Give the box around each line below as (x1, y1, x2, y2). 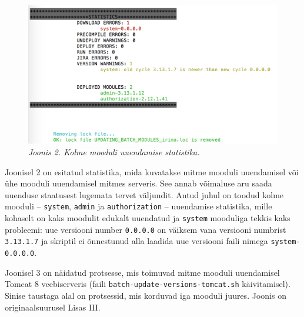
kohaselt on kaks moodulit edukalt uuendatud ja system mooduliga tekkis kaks (5, 212, 290, 224)
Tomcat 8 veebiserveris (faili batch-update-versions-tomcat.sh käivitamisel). (5, 278, 290, 290)
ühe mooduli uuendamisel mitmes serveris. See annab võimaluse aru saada (5, 177, 272, 189)
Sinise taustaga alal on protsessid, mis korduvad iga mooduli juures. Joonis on (5, 289, 286, 301)
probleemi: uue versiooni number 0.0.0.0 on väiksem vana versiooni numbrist (5, 223, 286, 235)
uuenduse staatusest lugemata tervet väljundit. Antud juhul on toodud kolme (5, 188, 284, 201)
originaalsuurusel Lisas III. (5, 301, 101, 313)
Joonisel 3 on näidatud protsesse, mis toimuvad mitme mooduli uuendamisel (5, 266, 280, 278)
